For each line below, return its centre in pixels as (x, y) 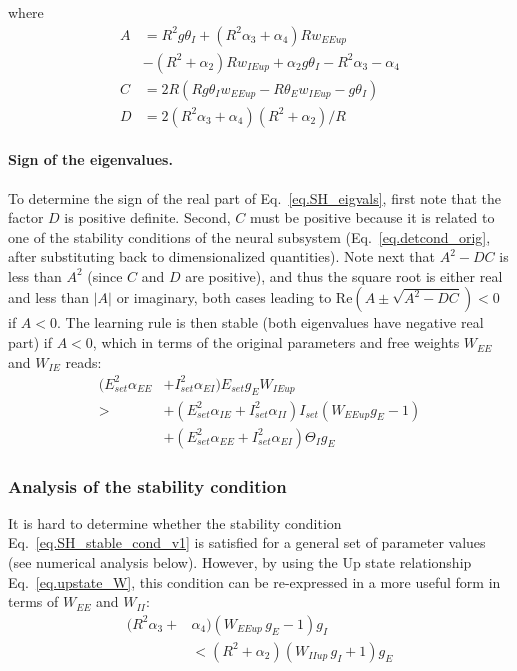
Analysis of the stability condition (147, 485)
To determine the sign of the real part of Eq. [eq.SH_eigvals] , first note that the (254, 197)
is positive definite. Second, (147, 217)
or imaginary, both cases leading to (224, 297)
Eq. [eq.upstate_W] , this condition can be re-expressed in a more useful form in (254, 581)
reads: (83, 361)
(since (105, 275)
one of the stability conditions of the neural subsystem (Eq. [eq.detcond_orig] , (249, 236)
